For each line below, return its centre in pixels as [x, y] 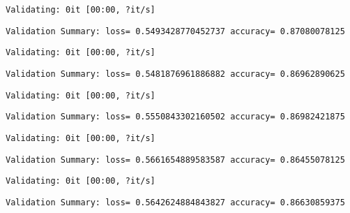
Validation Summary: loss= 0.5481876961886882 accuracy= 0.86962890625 [175, 74]
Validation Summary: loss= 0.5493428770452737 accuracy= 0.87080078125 [175, 31]
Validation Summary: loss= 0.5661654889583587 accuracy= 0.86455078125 [175, 160]
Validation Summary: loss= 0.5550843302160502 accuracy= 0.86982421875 [175, 117]
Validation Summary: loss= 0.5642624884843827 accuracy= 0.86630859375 [175, 202]
